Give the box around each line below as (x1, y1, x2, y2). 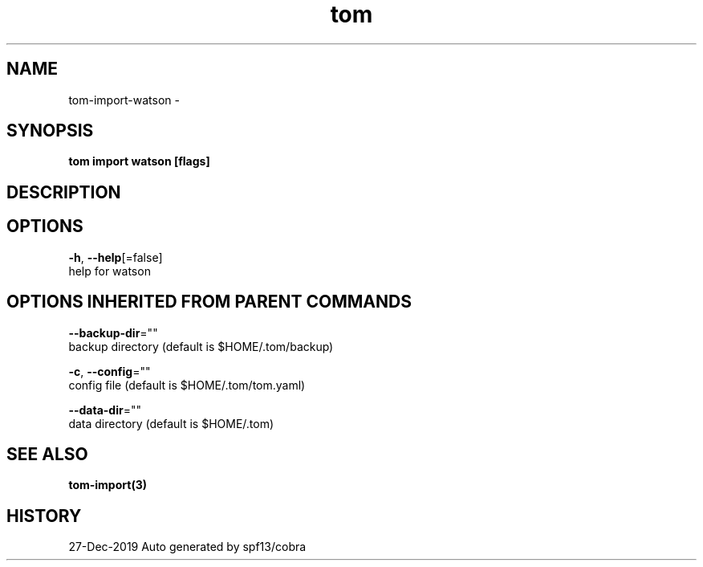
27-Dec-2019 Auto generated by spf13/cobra (68, 540, 307, 554)
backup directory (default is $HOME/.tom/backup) (68, 339, 334, 353)
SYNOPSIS (6, 120, 94, 141)
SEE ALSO (6, 443, 88, 464)
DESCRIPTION (6, 182, 121, 202)
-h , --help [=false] (68, 250, 163, 264)
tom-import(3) (68, 478, 147, 492)
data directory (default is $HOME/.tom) (68, 416, 274, 430)
